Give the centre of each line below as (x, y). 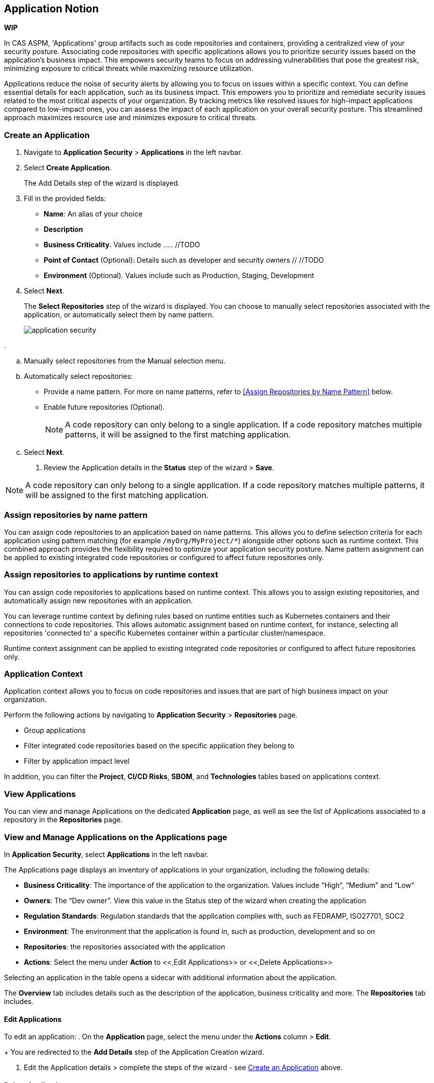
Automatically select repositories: (78, 376)
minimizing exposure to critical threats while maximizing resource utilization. (129, 69)
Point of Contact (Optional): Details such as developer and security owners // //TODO (184, 260)
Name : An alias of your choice (93, 214)
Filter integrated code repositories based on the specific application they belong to (159, 746)
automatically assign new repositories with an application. (99, 600)
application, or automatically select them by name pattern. (119, 315)
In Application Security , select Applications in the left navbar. (106, 854)
